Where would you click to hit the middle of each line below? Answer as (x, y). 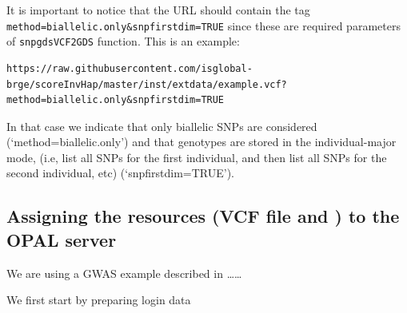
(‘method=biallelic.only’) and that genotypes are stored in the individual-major (202, 142)
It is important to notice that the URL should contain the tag (158, 10)
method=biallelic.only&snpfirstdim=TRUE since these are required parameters (203, 25)
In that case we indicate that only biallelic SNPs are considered (162, 126)
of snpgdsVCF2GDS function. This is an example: (123, 41)
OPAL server (62, 239)
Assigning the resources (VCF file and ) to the (203, 216)
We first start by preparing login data (99, 300)
